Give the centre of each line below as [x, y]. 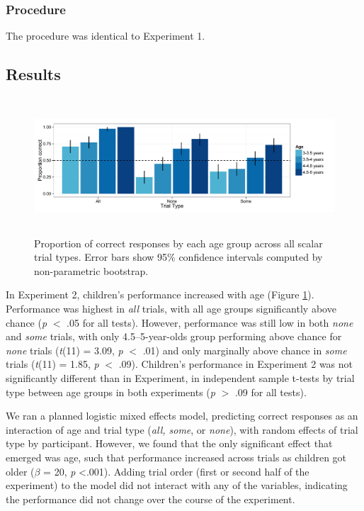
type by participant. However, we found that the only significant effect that [169, 443]
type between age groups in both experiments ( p [110, 392]
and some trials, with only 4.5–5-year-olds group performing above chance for [174, 336]
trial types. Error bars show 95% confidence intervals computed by [178, 257]
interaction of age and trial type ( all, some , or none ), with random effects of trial [182, 429]
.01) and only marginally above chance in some [245, 350]
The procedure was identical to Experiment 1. [106, 36]
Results [33, 74]
